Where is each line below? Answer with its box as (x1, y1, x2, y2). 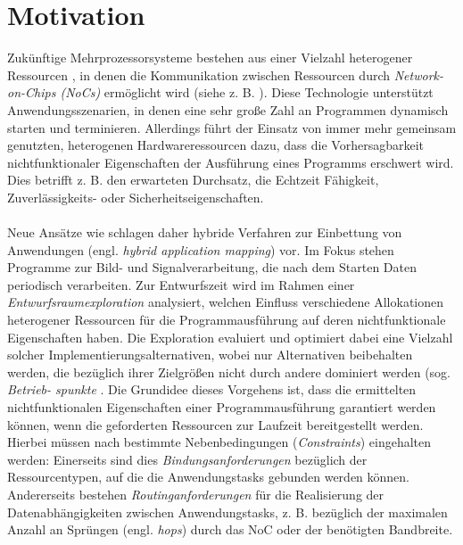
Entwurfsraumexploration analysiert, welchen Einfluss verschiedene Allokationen (7, 293, 444, 311)
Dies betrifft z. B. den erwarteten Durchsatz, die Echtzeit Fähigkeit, (7, 170, 379, 189)
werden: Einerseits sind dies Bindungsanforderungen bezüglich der (7, 450, 368, 468)
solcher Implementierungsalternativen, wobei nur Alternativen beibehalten (7, 345, 413, 364)
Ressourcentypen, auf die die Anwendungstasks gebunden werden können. (7, 467, 410, 486)
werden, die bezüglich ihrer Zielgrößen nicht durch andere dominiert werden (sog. (7, 362, 451, 381)
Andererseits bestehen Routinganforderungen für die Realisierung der (7, 484, 384, 503)
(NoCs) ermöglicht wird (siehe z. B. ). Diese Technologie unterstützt (60, 83, 434, 102)
